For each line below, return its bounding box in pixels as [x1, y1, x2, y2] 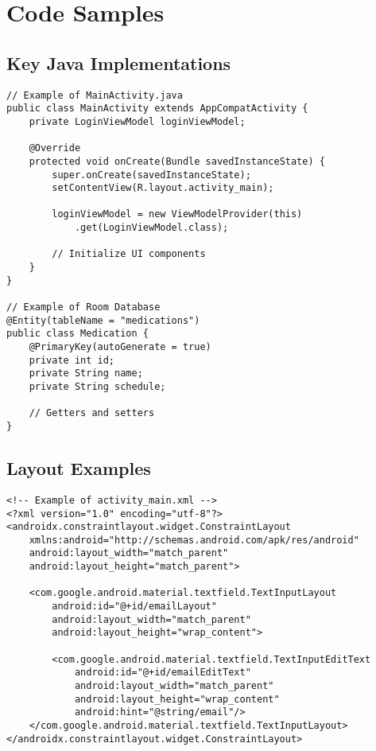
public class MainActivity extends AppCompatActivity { [6, 103, 308, 115]
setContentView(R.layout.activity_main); [52, 182, 274, 194]
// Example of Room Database [6, 302, 161, 313]
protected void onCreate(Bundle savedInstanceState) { [29, 155, 325, 167]
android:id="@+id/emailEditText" [74, 667, 251, 679]
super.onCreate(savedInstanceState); [52, 169, 251, 181]
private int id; [29, 354, 115, 366]
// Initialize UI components [52, 248, 206, 260]
